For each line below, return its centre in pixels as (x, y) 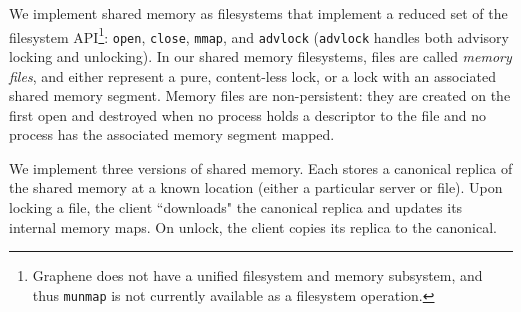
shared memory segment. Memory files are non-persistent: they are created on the (260, 95)
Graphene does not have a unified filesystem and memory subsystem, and (257, 275)
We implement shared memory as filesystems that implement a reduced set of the (258, 13)
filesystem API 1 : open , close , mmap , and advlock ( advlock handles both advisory (259, 35)
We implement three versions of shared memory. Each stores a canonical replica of (261, 167)
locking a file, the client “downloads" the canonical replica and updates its (236, 207)
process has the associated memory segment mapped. (172, 134)
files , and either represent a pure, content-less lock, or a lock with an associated (252, 75)
